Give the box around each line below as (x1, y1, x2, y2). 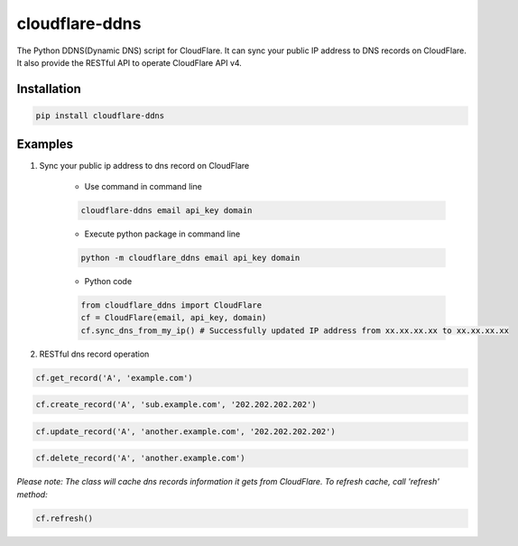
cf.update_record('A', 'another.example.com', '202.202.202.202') (35, 426, 336, 437)
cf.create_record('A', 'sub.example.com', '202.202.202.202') (35, 400, 317, 410)
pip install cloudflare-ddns (35, 110, 165, 121)
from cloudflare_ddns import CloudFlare (80, 300, 262, 310)
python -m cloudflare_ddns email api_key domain (80, 253, 301, 263)
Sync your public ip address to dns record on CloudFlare (39, 161, 250, 171)
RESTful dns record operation (39, 348, 150, 359)
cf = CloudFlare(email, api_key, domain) (80, 312, 267, 323)
